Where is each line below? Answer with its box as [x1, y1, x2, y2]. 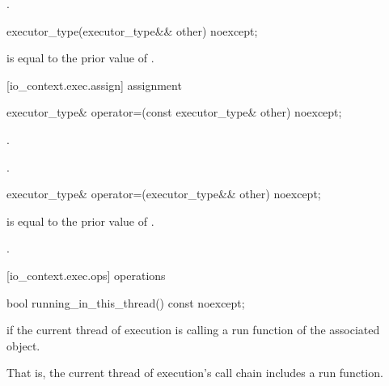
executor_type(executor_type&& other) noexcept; [6, 22, 258, 39]
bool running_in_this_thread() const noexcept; [6, 294, 245, 311]
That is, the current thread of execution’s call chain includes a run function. [6, 364, 383, 381]
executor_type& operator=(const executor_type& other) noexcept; [6, 104, 342, 121]
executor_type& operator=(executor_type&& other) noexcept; [6, 185, 321, 202]
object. [6, 337, 40, 354]
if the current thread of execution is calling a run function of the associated [6, 321, 380, 338]
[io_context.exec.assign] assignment [6, 76, 182, 93]
